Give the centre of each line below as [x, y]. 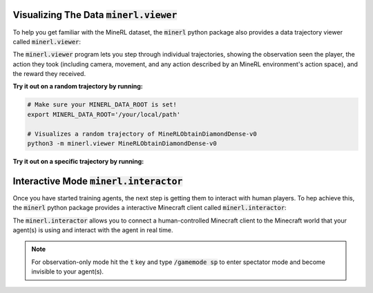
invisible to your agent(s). [67, 272]
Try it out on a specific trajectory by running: [78, 161]
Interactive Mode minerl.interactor [98, 181]
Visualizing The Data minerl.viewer [95, 15]
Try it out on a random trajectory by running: [78, 86]
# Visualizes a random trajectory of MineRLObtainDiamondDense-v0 [142, 134]
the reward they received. [49, 74]
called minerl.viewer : [47, 41]
